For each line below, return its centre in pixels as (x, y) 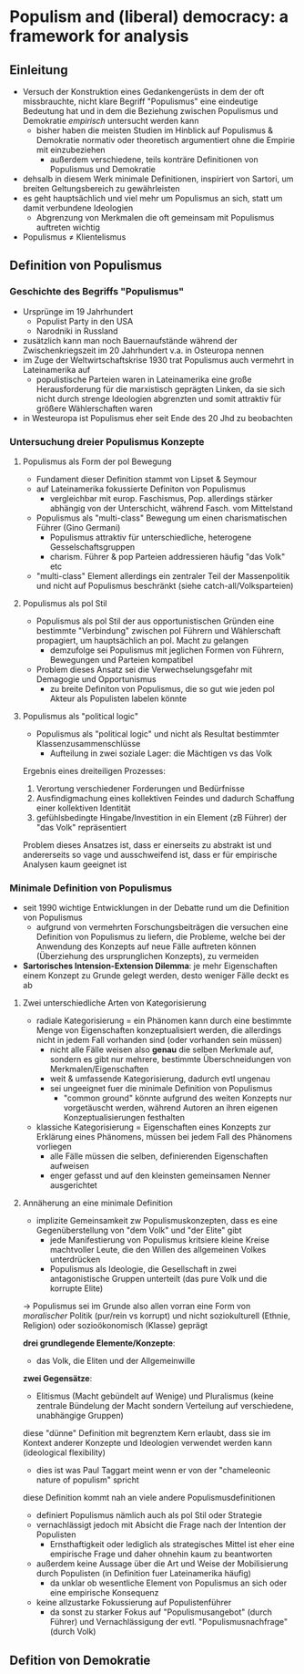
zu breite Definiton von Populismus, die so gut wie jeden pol (162, 688)
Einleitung (39, 70)
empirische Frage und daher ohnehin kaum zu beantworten (161, 1554)
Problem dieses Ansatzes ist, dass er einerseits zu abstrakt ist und (147, 844)
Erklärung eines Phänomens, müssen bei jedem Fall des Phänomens (164, 1137)
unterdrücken (75, 1259)
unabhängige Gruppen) (80, 1416)
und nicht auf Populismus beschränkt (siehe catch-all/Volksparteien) (165, 585)
